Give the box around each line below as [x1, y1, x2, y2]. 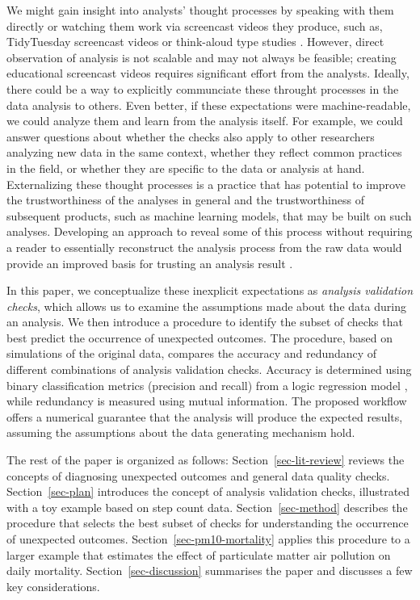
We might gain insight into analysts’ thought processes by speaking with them [6, 2, 394, 18]
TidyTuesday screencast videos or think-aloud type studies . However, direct [6, 33, 384, 50]
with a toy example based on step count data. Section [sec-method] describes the [6, 498, 408, 515]
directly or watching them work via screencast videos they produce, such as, [6, 17, 383, 34]
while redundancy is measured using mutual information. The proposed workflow [6, 392, 407, 409]
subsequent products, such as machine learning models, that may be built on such [6, 207, 412, 224]
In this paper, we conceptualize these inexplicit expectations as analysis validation [6, 282, 414, 299]
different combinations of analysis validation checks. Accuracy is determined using [6, 361, 412, 378]
